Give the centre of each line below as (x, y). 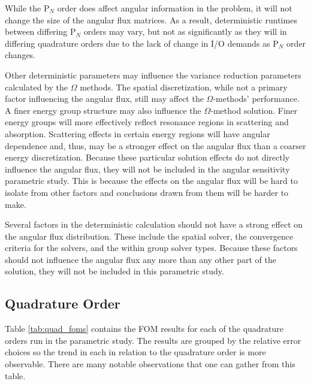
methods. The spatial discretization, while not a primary (184, 87)
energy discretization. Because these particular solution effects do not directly (147, 157)
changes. (20, 55)
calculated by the (36, 87)
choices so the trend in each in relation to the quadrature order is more (135, 352)
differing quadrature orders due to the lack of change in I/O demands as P (142, 43)
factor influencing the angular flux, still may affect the (104, 99)
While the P (27, 8)
